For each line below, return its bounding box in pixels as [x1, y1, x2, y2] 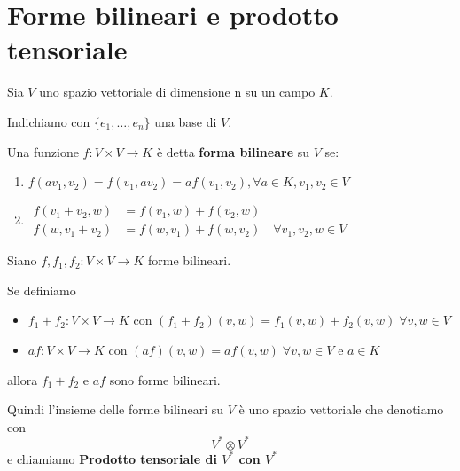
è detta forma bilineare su [156, 142, 310, 161]
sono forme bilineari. [109, 370, 221, 389]
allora [7, 370, 38, 389]
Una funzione [7, 142, 79, 161]
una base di [154, 112, 217, 130]
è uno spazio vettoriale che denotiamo [238, 400, 444, 419]
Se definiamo [7, 280, 76, 299]
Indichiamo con [7, 112, 90, 130]
